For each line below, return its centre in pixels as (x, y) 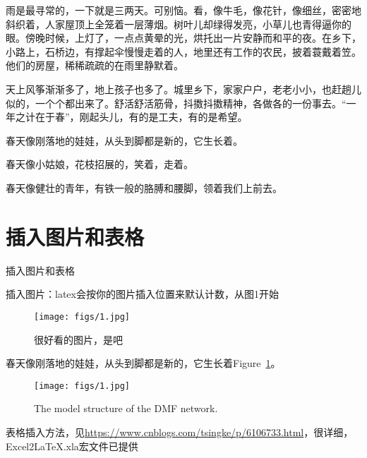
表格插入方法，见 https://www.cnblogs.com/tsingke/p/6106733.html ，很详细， (180, 432)
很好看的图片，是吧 (78, 339)
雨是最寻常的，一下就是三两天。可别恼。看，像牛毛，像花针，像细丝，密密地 (183, 10)
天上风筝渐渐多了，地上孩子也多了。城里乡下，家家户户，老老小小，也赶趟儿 (183, 89)
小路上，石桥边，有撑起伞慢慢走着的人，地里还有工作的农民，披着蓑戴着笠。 (183, 51)
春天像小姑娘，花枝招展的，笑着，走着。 (100, 164)
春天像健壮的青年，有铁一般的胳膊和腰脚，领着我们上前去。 (144, 187)
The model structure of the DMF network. (126, 408)
